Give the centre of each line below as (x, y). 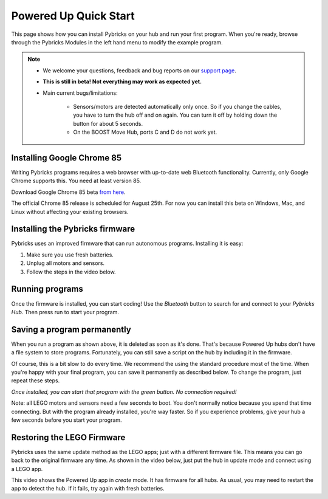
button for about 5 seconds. (108, 123)
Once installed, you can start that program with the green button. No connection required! (124, 391)
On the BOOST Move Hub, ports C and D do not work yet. (145, 132)
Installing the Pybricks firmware (73, 229)
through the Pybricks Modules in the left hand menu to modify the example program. (117, 42)
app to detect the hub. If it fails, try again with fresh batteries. (88, 489)
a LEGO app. (27, 469)
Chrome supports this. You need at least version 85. (76, 181)
